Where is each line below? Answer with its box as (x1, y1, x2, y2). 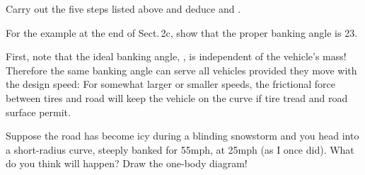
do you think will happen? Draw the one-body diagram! (6, 156, 248, 171)
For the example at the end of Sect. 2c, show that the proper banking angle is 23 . (6, 25, 358, 40)
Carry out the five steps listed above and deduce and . (6, 1, 241, 16)
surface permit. (6, 104, 71, 119)
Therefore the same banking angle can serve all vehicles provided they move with (6, 62, 357, 77)
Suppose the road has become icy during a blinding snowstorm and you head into (6, 128, 359, 143)
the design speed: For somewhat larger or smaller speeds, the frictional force (6, 77, 336, 91)
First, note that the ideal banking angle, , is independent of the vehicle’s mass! (6, 49, 347, 64)
